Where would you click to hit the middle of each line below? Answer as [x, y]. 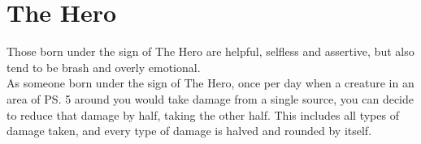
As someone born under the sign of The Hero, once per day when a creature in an [210, 83]
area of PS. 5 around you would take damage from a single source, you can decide [210, 98]
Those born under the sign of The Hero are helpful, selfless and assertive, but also [210, 51]
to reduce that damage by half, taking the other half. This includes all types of [203, 114]
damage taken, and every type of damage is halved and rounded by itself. [189, 131]
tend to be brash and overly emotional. [104, 67]
